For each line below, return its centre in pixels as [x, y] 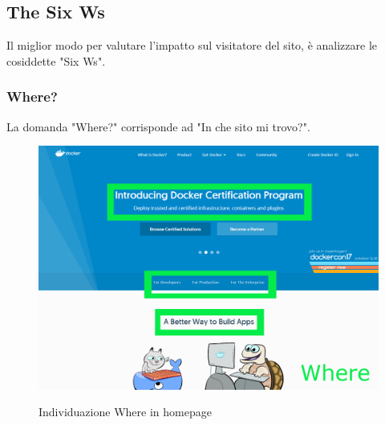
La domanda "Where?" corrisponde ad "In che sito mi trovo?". [158, 126]
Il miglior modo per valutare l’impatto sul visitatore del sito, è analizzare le [192, 45]
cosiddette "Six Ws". [56, 60]
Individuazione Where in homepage [125, 412]
